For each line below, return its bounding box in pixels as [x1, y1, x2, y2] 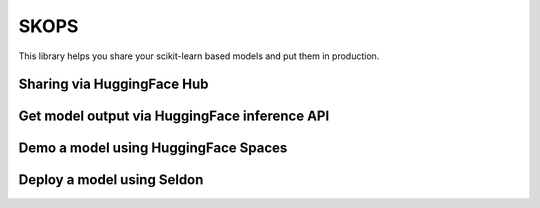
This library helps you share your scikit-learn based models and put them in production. [18, 50, 380, 62]
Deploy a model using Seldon [18, 171, 204, 189]
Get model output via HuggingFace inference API [18, 108, 330, 125]
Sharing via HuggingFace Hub [18, 76, 209, 93]
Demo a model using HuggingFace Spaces [18, 140, 288, 157]
